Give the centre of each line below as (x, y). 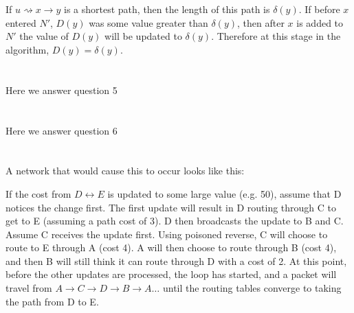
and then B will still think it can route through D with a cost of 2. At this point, (176, 260)
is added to (320, 22)
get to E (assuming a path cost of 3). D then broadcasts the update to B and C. (175, 221)
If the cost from (38, 193)
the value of (44, 36)
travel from (29, 288)
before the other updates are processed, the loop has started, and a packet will (171, 274)
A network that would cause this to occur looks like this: (125, 171)
